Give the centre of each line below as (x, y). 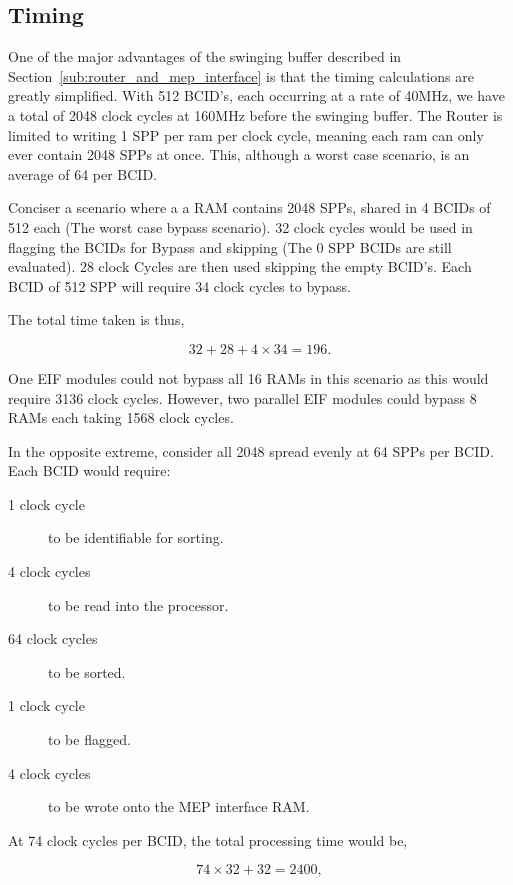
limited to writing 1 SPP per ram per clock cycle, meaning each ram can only (246, 134)
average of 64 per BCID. (83, 173)
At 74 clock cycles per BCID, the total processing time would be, (208, 839)
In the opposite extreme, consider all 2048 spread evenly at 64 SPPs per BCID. (251, 450)
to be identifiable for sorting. (136, 537)
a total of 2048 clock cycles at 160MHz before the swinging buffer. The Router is (255, 114)
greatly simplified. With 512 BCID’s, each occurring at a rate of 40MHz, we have (256, 95)
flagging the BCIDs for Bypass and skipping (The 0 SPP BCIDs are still (230, 246)
